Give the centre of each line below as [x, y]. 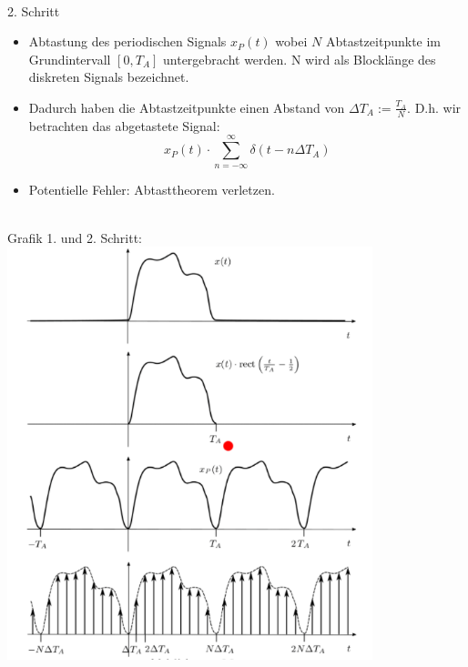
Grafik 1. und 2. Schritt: [75, 237]
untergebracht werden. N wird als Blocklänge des [300, 59]
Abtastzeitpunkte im [383, 41]
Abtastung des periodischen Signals [127, 41]
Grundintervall [70, 59]
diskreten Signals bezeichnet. [109, 77]
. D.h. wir [434, 107]
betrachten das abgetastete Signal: [124, 125]
